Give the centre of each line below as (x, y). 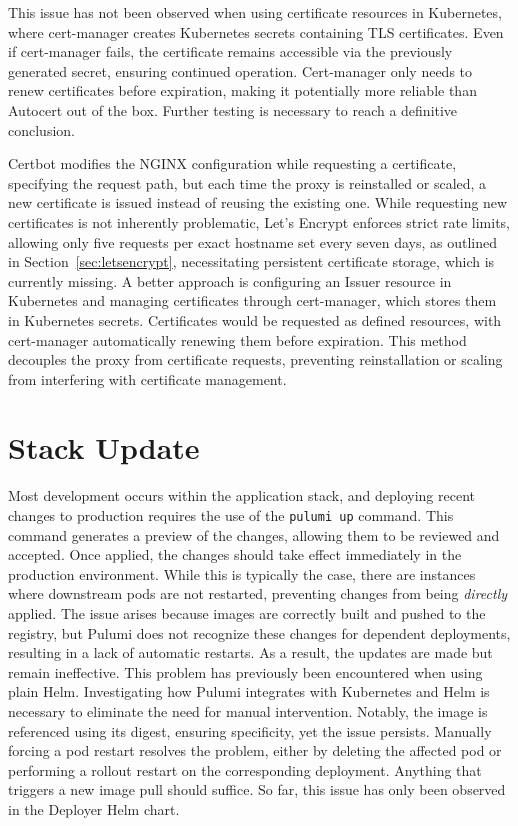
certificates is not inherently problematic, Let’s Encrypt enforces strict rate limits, (259, 221)
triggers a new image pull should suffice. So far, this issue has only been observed (257, 789)
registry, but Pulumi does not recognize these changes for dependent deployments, (259, 632)
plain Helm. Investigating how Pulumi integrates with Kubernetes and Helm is (249, 691)
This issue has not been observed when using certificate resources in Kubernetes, (255, 12)
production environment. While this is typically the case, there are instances (242, 573)
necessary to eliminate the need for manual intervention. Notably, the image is (248, 711)
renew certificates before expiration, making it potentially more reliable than (242, 90)
